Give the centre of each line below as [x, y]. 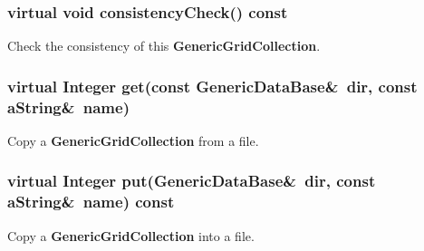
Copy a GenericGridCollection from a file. [133, 140]
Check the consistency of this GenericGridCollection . [164, 46]
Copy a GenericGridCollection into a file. [131, 235]
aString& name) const [91, 202]
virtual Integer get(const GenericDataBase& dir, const [212, 86]
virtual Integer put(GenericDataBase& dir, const [192, 181]
